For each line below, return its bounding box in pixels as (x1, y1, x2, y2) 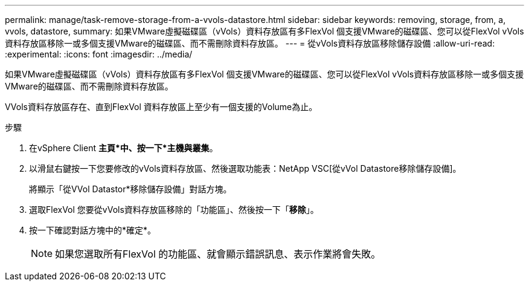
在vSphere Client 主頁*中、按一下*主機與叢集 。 (29, 143, 218, 153)
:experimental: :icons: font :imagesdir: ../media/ (5, 49, 193, 59)
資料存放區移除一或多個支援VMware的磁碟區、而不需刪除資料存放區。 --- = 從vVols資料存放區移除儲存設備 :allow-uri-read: (5, 38, 495, 48)
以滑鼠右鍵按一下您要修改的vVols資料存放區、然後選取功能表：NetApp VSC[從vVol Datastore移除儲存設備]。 (29, 163, 461, 174)
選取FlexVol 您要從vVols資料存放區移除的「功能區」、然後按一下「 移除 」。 (29, 204, 319, 215)
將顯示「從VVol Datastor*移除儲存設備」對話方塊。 (29, 184, 232, 194)
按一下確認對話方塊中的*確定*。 (29, 225, 156, 235)
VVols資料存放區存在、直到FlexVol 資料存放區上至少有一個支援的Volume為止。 (5, 102, 318, 112)
